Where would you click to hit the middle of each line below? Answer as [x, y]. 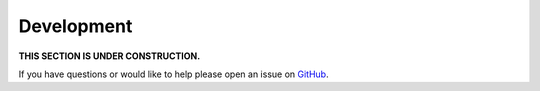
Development [75, 26]
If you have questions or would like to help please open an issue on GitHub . [173, 74]
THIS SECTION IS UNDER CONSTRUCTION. [109, 56]
